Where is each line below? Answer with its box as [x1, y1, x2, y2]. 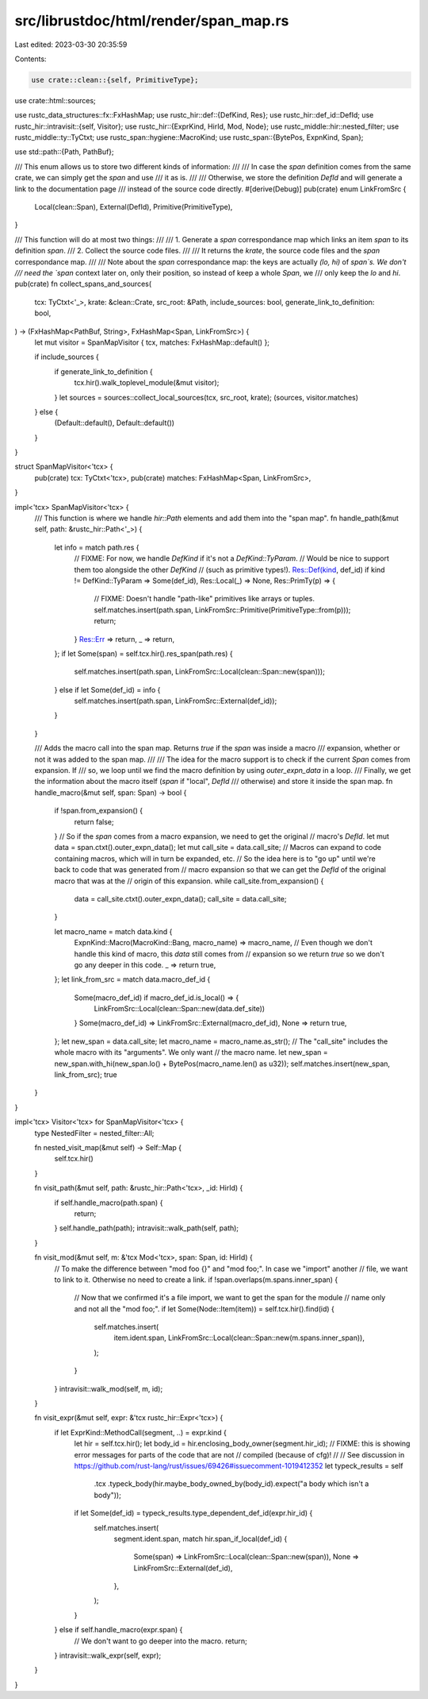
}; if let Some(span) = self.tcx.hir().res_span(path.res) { [54, 648, 233, 658]
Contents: [14, 54, 47, 64]
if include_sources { [34, 352, 99, 361]
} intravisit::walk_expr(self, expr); [54, 1651, 162, 1660]
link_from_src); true [54, 1070, 118, 1079]
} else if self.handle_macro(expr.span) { [54, 1625, 183, 1635]
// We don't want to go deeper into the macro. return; [74, 1636, 247, 1646]
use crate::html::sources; [14, 95, 97, 105]
